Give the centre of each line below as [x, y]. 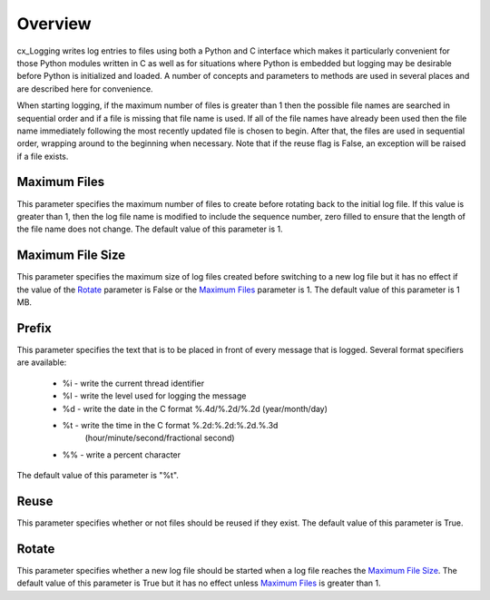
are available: [42, 362]
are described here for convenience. [85, 89]
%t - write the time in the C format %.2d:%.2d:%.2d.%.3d [170, 425]
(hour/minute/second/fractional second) [160, 438]
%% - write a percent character [122, 455]
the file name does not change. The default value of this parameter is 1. [150, 229]
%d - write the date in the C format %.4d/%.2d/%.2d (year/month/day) [195, 408]
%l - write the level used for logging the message [154, 396]
